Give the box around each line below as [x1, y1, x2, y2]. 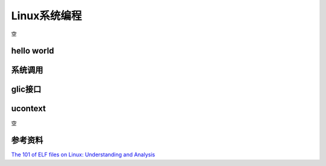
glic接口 [11, 85, 42, 95]
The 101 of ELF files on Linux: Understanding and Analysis [11, 151, 155, 158]
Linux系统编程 [11, 9, 82, 22]
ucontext [11, 103, 46, 114]
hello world [11, 46, 54, 56]
